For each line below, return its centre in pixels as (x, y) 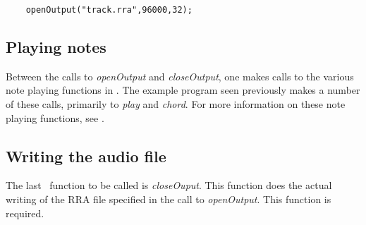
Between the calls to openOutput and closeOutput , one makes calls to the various (180, 76)
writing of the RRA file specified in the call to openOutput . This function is (169, 199)
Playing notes (56, 47)
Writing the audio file (86, 156)
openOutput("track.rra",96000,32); (109, 10)
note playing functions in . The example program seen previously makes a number (183, 90)
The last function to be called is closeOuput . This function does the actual (169, 185)
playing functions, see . (55, 117)
